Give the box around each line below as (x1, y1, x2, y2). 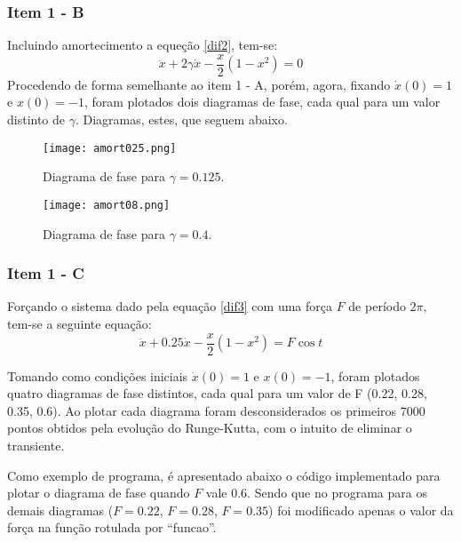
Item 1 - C (7, 262, 84, 284)
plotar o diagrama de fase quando (7, 483, 190, 502)
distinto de (7, 110, 66, 129)
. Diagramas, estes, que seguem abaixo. (75, 110, 288, 129)
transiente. (7, 436, 65, 454)
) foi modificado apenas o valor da (268, 500, 454, 519)
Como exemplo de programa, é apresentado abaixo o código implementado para (7, 466, 441, 484)
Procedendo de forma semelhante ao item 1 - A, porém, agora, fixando (7, 75, 391, 93)
